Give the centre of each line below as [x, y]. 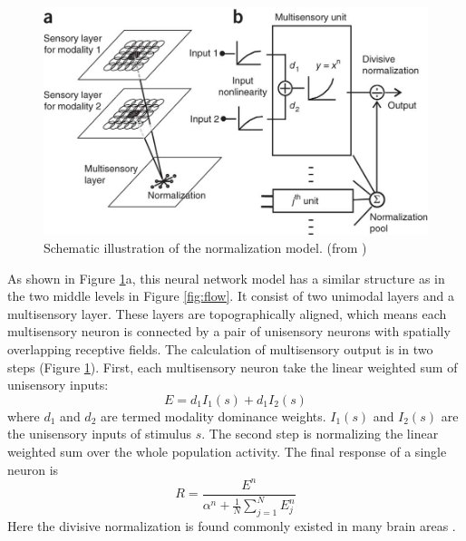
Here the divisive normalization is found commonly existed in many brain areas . [232, 525]
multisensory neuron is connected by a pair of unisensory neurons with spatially [229, 331]
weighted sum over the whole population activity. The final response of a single [227, 451]
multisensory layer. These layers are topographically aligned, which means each [227, 313]
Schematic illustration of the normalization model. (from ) [205, 248]
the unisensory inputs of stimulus [100, 434]
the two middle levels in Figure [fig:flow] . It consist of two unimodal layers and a [231, 296]
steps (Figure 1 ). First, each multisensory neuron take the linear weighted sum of [233, 367]
